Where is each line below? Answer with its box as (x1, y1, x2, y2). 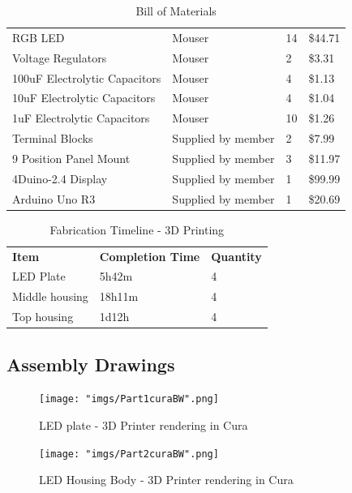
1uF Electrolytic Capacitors (12, 109, 150, 126)
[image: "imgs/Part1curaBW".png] (39, 393, 219, 405)
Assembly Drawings (6, 351, 175, 376)
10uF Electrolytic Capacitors (12, 89, 156, 106)
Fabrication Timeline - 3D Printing (49, 221, 225, 238)
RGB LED (12, 28, 65, 45)
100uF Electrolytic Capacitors (12, 69, 161, 86)
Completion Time (99, 247, 200, 264)
